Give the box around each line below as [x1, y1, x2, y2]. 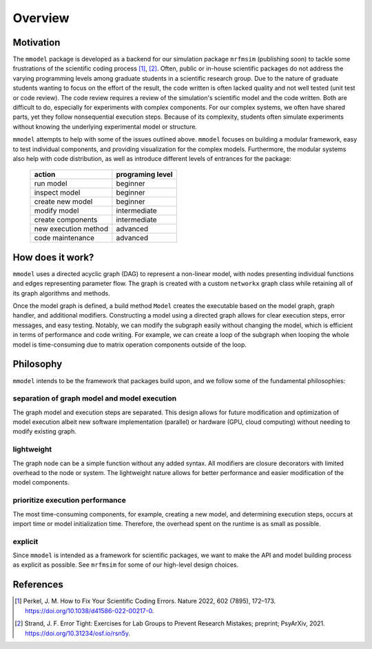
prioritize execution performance [12, 496, 127, 505]
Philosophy [12, 358, 63, 370]
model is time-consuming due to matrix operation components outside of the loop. [12, 340, 247, 349]
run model [34, 179, 68, 188]
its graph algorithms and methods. [12, 289, 110, 297]
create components [34, 215, 98, 224]
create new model [34, 197, 93, 206]
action [34, 170, 56, 180]
